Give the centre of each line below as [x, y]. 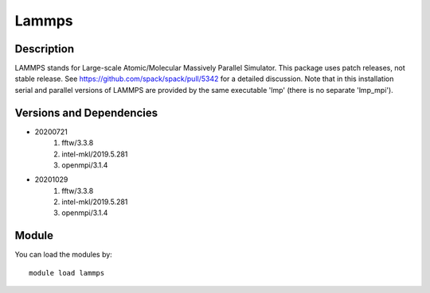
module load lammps [67, 273]
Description [45, 49]
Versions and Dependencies [86, 112]
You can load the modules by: [64, 255]
